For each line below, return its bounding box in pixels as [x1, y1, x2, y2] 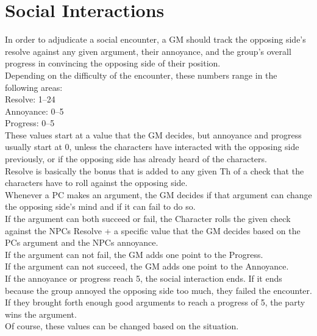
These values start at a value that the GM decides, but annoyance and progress [5, 128, 302, 141]
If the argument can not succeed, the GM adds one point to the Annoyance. [5, 260, 289, 273]
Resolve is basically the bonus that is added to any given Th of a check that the [5, 164, 304, 177]
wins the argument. [5, 307, 77, 320]
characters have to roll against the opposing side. [5, 176, 188, 189]
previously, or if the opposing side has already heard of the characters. [5, 152, 267, 165]
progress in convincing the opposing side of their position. [5, 57, 221, 70]
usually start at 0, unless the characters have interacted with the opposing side [5, 140, 299, 153]
